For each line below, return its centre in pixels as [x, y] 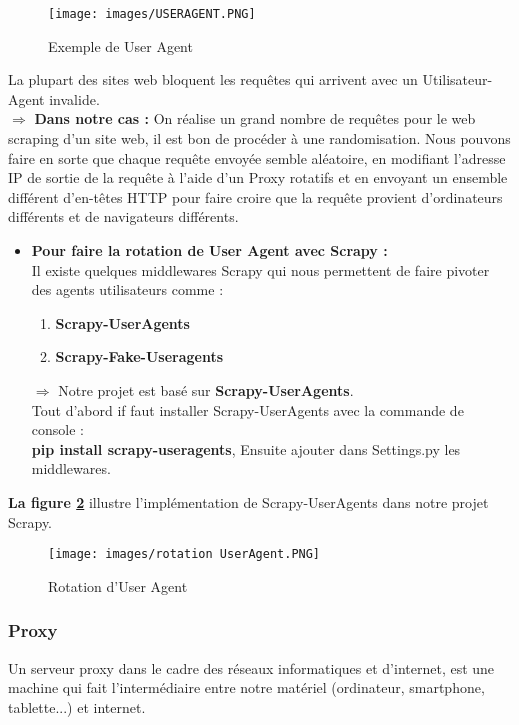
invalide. [74, 98]
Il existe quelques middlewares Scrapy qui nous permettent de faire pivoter [260, 269]
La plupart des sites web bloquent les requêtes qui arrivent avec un [213, 79]
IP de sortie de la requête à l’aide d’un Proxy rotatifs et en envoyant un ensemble [258, 177]
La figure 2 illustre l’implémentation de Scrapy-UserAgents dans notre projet [248, 501]
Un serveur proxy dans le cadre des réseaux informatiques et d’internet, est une [251, 667]
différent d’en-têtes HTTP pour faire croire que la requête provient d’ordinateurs [255, 196]
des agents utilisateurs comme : [127, 289]
